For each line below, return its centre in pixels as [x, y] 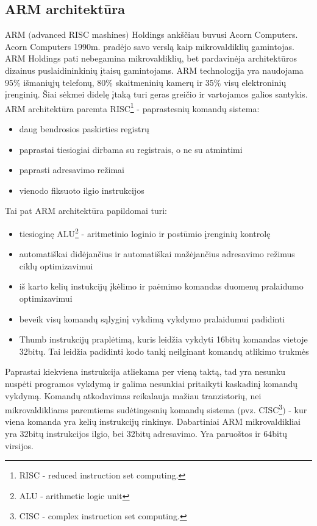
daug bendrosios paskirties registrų [84, 129]
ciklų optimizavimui [56, 265]
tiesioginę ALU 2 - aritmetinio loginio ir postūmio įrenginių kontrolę [145, 232]
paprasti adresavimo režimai [72, 170]
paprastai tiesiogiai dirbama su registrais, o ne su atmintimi [131, 149]
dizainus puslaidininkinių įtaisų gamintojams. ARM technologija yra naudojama [154, 70]
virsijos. [19, 445]
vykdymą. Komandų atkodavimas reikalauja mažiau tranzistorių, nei [133, 395]
